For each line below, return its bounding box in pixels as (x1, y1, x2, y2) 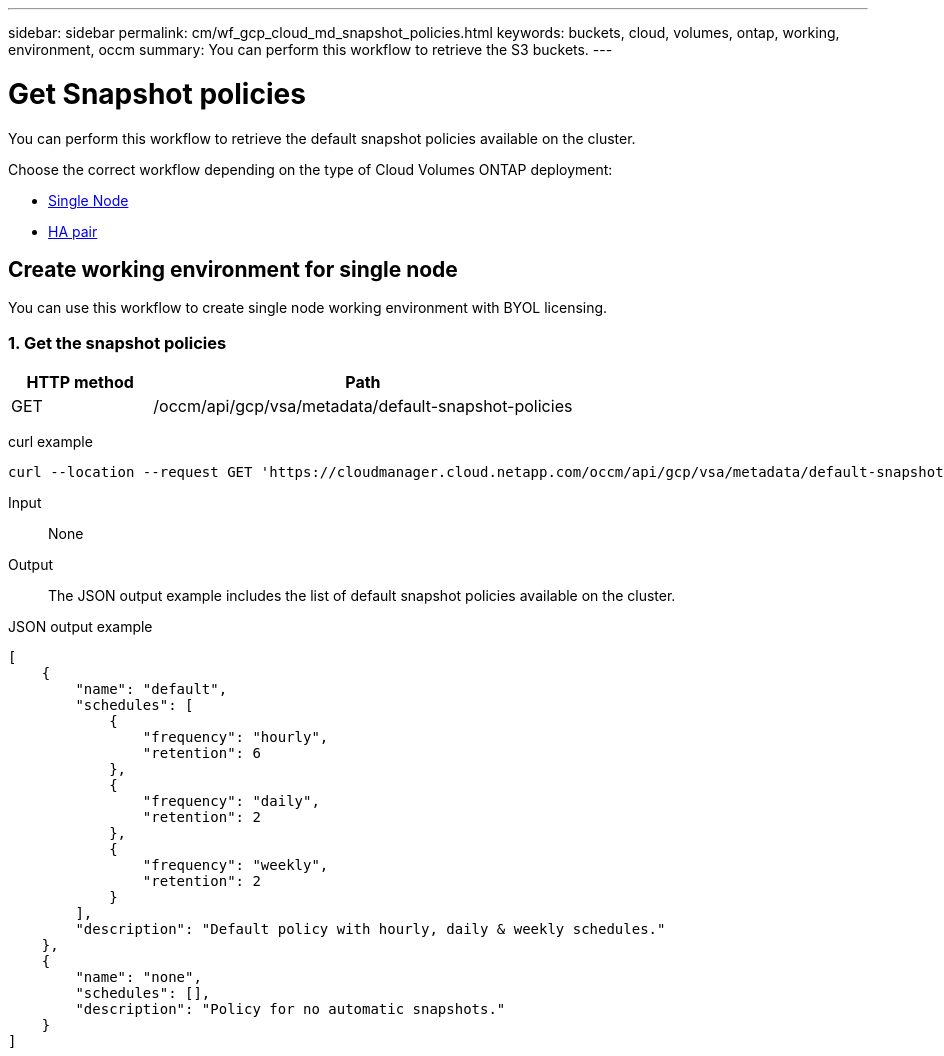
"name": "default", (75, 681, 228, 698)
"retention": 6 (142, 745, 261, 762)
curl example (8, 433, 93, 451)
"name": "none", (75, 969, 202, 986)
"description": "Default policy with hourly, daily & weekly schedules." (75, 921, 666, 938)
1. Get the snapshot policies (8, 332, 227, 353)
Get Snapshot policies (8, 76, 306, 111)
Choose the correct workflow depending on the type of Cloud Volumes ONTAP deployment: (8, 160, 613, 178)
